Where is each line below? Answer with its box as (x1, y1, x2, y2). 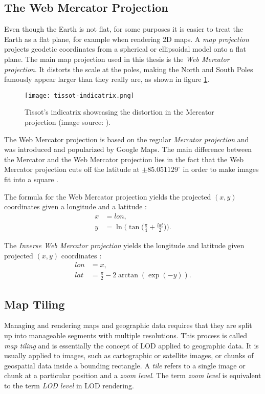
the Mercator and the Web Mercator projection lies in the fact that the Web (4, 154, 244, 164)
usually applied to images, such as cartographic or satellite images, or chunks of (4, 350, 254, 361)
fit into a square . (4, 173, 58, 184)
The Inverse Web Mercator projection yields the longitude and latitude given (4, 240, 245, 251)
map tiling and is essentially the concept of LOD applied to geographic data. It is (4, 340, 259, 351)
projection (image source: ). (25, 117, 111, 127)
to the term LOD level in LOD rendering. (4, 380, 134, 391)
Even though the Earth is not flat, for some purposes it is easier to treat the (4, 24, 243, 34)
